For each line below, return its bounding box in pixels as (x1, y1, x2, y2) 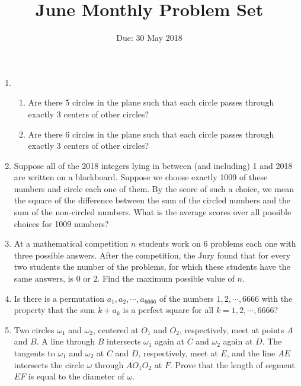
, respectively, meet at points (179, 323, 284, 336)
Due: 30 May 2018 (116, 31, 182, 44)
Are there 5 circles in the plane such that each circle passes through (28, 96, 274, 109)
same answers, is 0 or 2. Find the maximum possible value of (14, 272, 235, 285)
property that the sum (14, 304, 95, 316)
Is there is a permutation (14, 292, 105, 304)
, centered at (92, 323, 139, 336)
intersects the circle (14, 358, 84, 371)
